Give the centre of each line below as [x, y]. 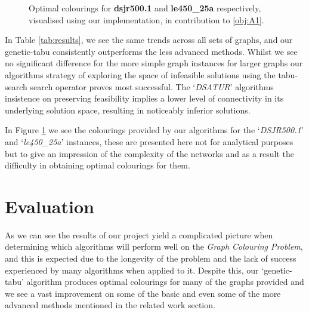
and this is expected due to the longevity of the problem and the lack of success [151, 258]
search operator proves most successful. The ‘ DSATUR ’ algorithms [152, 86]
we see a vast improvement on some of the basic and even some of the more [143, 293]
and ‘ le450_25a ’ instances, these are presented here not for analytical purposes [149, 141]
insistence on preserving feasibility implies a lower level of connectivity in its [144, 98]
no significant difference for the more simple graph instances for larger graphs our [154, 63]
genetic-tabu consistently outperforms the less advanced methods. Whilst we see [151, 51]
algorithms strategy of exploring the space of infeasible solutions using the [140, 74]
